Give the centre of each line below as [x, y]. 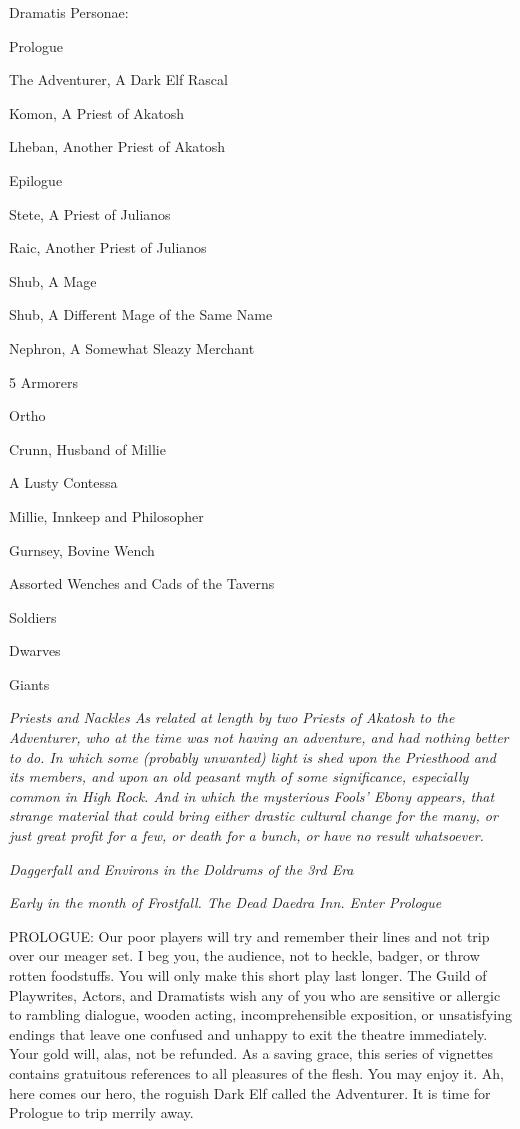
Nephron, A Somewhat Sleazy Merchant [132, 347]
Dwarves [35, 650]
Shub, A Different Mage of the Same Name [141, 314]
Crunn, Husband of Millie [87, 448]
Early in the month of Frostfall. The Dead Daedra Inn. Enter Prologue [225, 902]
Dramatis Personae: [69, 12]
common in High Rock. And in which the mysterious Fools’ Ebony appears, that [252, 795]
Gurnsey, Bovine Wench [82, 549]
